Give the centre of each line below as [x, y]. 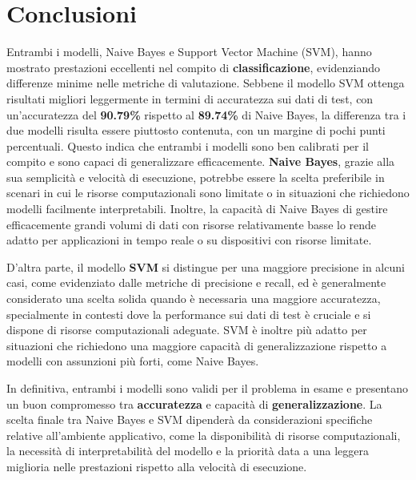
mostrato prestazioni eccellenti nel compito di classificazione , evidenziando [193, 67]
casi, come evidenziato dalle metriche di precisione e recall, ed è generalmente [196, 282]
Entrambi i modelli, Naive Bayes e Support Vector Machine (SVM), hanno [189, 52]
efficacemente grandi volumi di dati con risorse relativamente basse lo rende [192, 224]
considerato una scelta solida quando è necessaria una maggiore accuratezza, [194, 298]
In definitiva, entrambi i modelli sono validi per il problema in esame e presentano [208, 388]
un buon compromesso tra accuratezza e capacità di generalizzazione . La [194, 403]
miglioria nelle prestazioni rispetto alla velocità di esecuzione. [157, 466]
